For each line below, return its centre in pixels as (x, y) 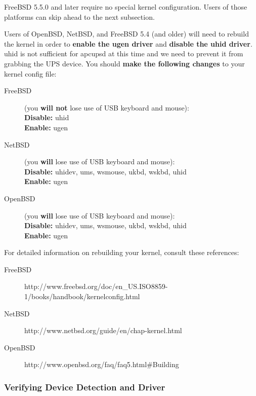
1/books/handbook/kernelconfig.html (82, 296)
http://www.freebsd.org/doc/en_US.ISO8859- (96, 286)
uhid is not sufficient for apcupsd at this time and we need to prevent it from (124, 53)
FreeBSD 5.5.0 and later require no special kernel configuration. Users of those (126, 7)
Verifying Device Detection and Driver (85, 387)
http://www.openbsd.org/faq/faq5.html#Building (102, 364)
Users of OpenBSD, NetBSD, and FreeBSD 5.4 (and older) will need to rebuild (126, 34)
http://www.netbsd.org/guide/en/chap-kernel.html (103, 330)
